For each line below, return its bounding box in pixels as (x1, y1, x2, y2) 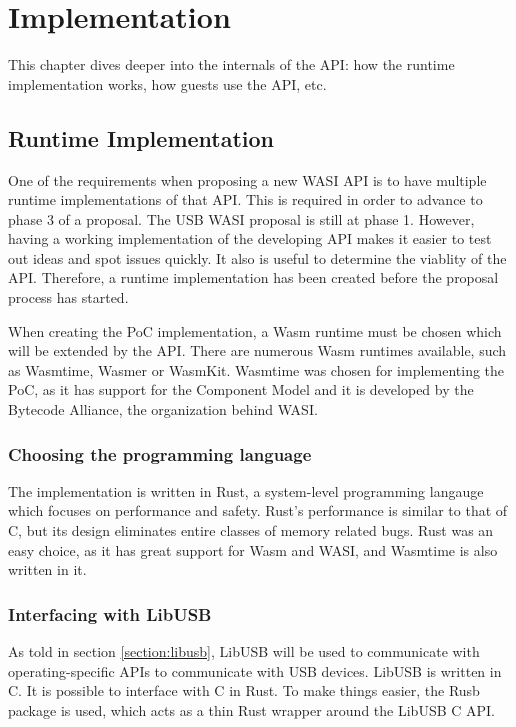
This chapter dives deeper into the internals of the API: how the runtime (8, 54, 455, 75)
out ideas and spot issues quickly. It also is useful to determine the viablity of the (8, 247, 507, 268)
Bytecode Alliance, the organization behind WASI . (8, 399, 318, 420)
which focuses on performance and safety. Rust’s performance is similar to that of (8, 500, 508, 521)
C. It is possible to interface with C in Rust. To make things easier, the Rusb (8, 680, 480, 701)
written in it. (8, 559, 87, 580)
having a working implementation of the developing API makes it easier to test (8, 228, 492, 249)
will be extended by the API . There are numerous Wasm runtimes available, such (8, 340, 507, 361)
